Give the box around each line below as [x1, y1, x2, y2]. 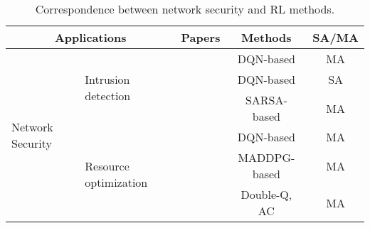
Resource [85, 157, 129, 174]
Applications [54, 29, 127, 45]
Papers [181, 29, 221, 45]
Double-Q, [240, 186, 292, 202]
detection [85, 87, 131, 104]
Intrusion [85, 71, 130, 87]
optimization [85, 173, 148, 190]
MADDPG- [238, 149, 295, 165]
